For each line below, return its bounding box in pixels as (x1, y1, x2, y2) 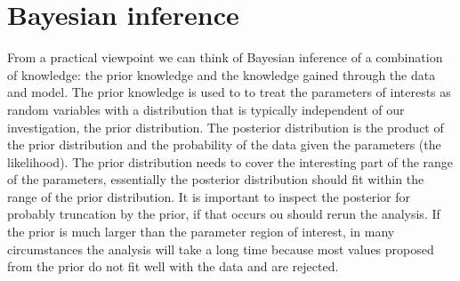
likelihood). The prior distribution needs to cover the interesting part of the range (7, 152, 454, 171)
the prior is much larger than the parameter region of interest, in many (7, 222, 395, 241)
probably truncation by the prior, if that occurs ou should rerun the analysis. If (7, 205, 440, 223)
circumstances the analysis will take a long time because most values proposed (7, 239, 434, 258)
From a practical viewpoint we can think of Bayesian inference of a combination (7, 48, 443, 67)
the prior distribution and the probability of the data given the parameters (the (7, 135, 441, 154)
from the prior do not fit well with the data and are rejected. (7, 257, 339, 276)
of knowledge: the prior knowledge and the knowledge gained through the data (7, 65, 436, 84)
